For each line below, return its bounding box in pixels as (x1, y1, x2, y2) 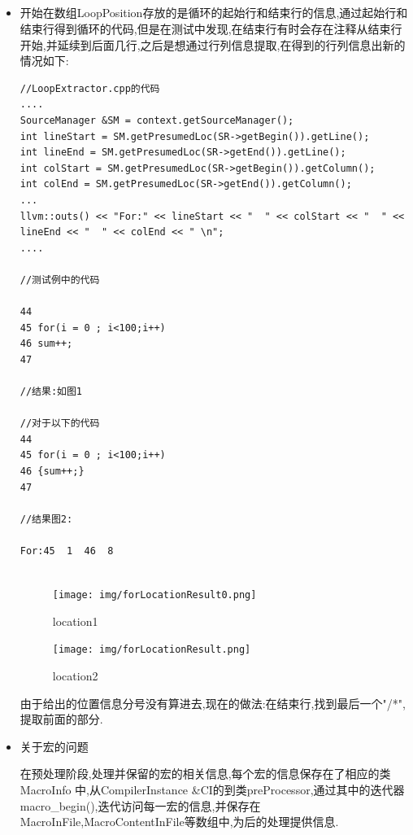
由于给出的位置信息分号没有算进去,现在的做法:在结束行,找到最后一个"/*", (20, 694, 406, 711)
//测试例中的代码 (20, 273, 100, 286)
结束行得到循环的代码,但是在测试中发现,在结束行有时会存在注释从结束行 (20, 20, 402, 37)
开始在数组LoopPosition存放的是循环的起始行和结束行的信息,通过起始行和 (20, 4, 408, 21)
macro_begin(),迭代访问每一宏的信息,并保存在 (20, 797, 261, 814)
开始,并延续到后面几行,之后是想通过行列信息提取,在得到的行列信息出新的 (20, 36, 406, 53)
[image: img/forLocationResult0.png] (52, 589, 257, 601)
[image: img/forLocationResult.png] (52, 644, 251, 656)
